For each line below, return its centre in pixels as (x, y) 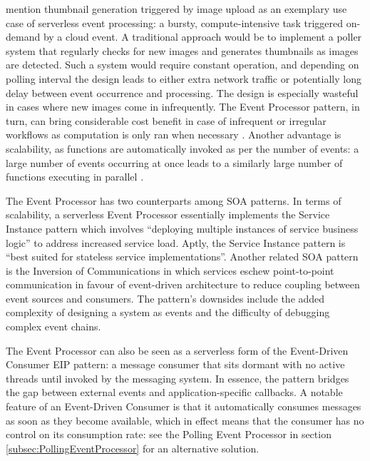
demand (23, 37)
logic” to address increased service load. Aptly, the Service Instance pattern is (176, 242)
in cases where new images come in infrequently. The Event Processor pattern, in (183, 107)
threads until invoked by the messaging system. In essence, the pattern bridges (178, 378)
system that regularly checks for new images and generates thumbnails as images (182, 50)
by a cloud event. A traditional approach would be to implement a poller (202, 37)
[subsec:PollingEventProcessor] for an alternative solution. (133, 448)
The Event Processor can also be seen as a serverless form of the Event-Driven (177, 350)
